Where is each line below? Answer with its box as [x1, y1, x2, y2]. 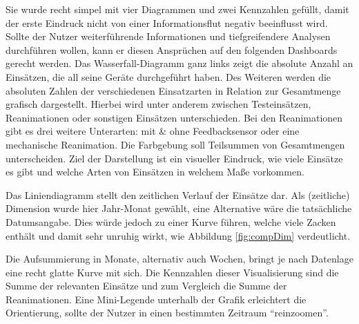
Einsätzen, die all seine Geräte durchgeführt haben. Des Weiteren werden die [6, 69, 331, 84]
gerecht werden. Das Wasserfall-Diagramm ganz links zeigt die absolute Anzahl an [6, 56, 353, 70]
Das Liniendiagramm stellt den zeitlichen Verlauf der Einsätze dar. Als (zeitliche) [6, 187, 350, 202]
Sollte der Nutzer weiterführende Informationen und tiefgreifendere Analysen [6, 29, 331, 44]
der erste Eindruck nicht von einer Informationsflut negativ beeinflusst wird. [6, 15, 328, 30]
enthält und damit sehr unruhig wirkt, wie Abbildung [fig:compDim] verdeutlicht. [6, 228, 351, 242]
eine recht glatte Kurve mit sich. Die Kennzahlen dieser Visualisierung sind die [6, 265, 339, 279]
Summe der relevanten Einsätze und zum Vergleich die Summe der [6, 278, 287, 293]
